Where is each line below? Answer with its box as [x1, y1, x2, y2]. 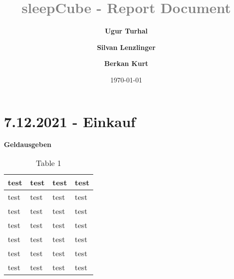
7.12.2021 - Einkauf [4, 111, 136, 131]
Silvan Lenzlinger [97, 42, 156, 52]
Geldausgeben [4, 139, 51, 149]
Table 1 [36, 157, 62, 169]
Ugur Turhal [104, 26, 148, 36]
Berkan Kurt [104, 58, 149, 68]
